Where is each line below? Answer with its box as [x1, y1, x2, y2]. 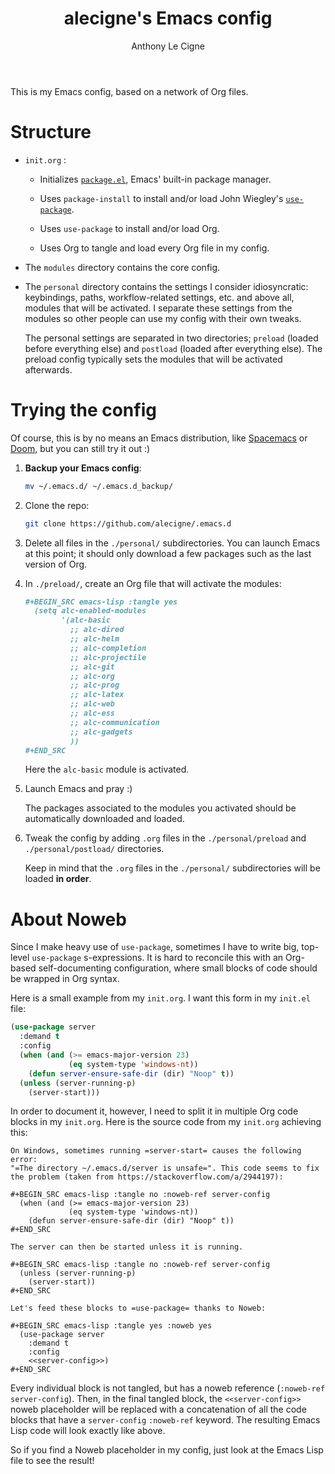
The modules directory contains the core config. [24, 261, 221, 273]
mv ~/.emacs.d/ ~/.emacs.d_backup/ [24, 481, 174, 491]
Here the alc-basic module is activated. [24, 763, 190, 776]
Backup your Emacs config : [24, 462, 142, 474]
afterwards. [24, 363, 73, 376]
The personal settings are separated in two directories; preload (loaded [24, 332, 319, 344]
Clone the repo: [24, 499, 90, 511]
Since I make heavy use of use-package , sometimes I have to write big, [10, 941, 300, 953]
